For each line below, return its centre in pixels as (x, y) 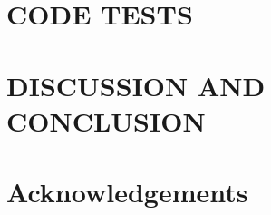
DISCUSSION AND (136, 85)
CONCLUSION (106, 120)
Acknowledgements (127, 192)
